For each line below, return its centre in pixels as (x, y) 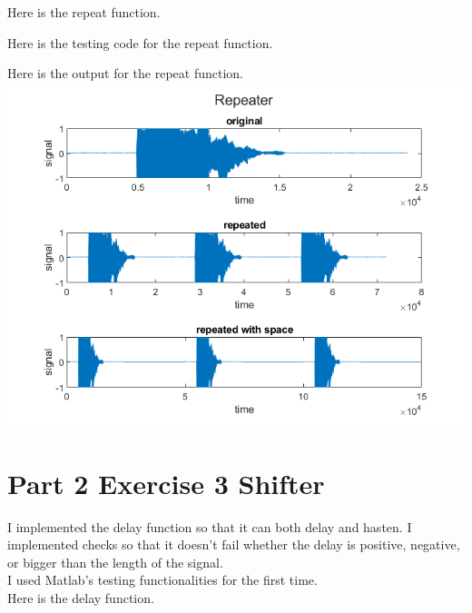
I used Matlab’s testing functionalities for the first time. (162, 580)
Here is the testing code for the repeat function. (140, 42)
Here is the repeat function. (84, 12)
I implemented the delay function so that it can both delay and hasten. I (210, 526)
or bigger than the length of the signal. (115, 562)
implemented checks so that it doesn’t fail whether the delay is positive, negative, (234, 544)
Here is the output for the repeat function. (125, 73)
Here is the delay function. (81, 597)
